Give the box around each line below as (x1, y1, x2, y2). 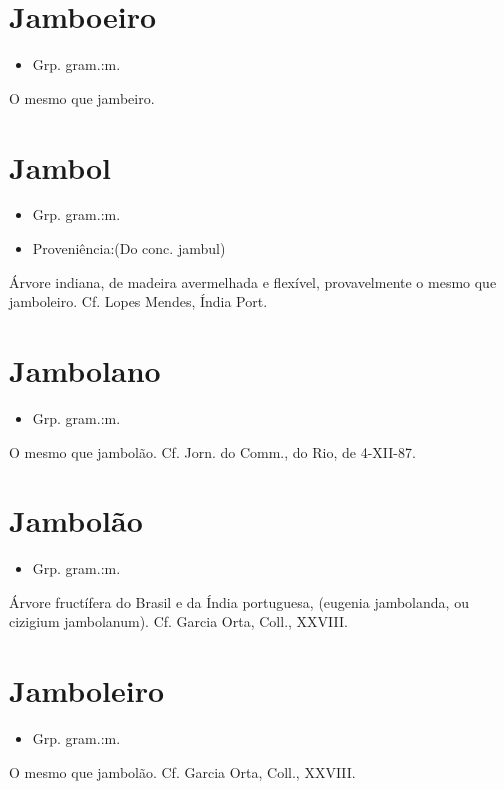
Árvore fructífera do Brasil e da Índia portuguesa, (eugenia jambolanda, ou (9, 591, 469, 612)
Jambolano (9, 350, 161, 390)
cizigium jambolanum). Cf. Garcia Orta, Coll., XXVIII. (9, 611, 348, 632)
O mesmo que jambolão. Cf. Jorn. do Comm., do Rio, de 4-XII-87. (9, 441, 416, 462)
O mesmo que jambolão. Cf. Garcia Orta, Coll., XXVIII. (9, 761, 356, 782)
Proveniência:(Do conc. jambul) (32, 238, 226, 259)
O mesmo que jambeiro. (9, 87, 155, 108)
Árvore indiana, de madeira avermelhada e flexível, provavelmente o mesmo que (9, 271, 497, 292)
